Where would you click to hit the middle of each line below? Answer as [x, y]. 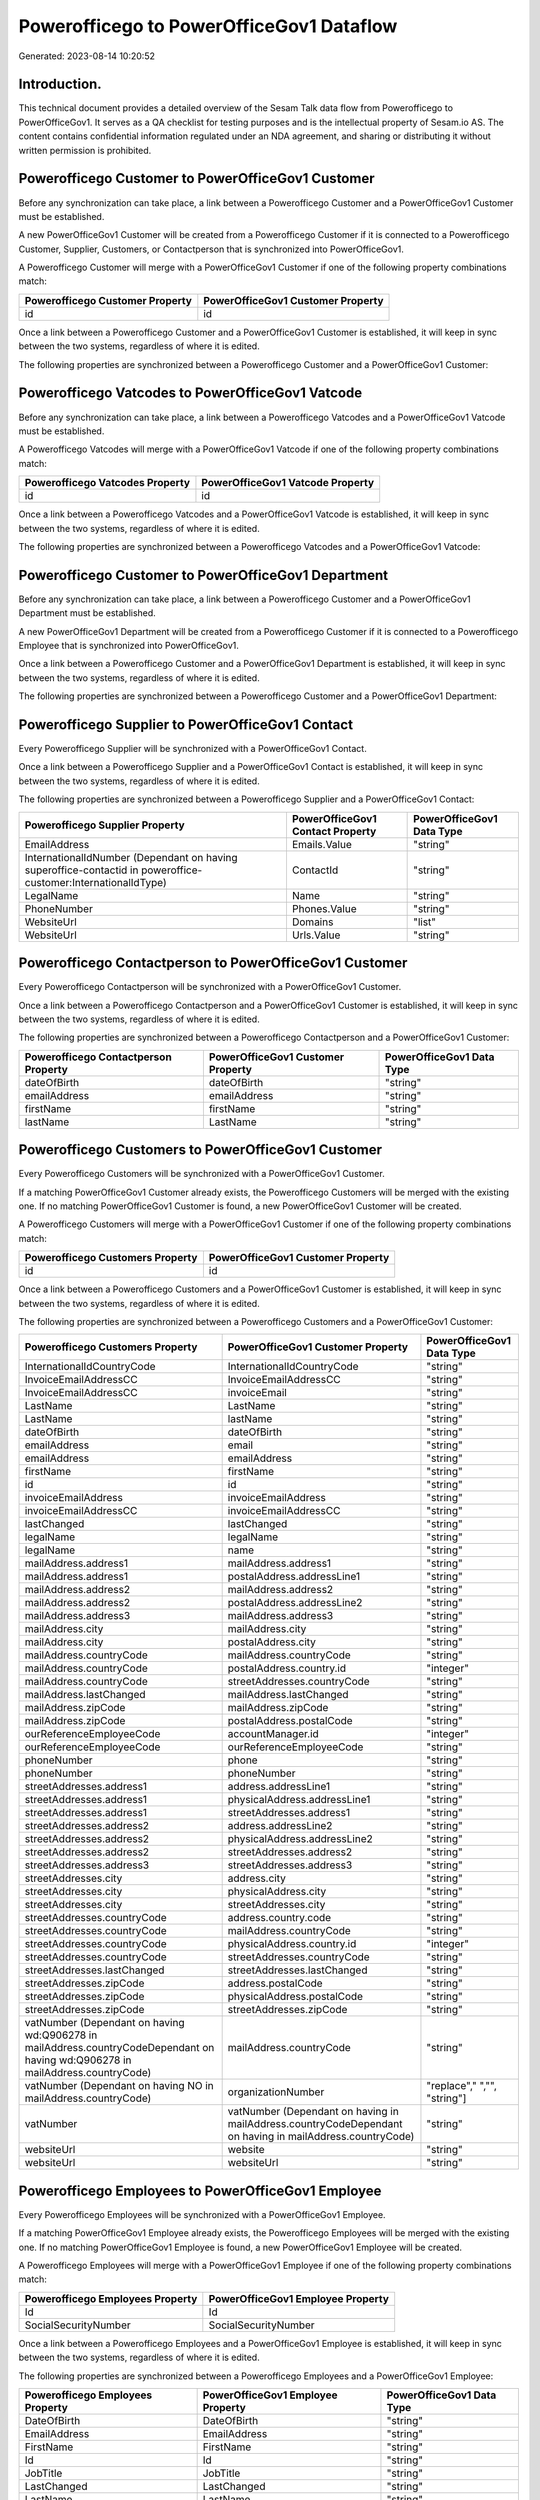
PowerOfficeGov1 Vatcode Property [288, 483]
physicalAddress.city [277, 1892]
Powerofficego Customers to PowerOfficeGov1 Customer [200, 1150]
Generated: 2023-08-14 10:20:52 [86, 56]
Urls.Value [316, 935]
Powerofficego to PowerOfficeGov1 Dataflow [208, 26]
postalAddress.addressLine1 [293, 1577]
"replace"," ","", [461, 2086]
